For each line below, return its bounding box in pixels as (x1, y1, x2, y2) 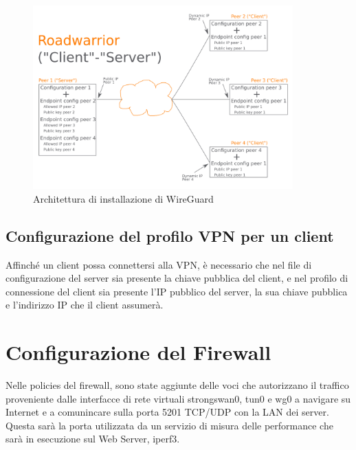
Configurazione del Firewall (5, 338, 271, 366)
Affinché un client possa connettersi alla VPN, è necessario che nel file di (5, 257, 312, 271)
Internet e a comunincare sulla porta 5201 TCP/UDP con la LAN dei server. (5, 405, 329, 419)
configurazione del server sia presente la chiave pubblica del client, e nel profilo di (5, 271, 348, 285)
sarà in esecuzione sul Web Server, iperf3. (5, 431, 180, 446)
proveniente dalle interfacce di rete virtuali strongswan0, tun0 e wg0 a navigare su (5, 391, 351, 405)
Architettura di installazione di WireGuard (33, 191, 214, 205)
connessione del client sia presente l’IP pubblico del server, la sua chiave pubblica (5, 284, 348, 298)
